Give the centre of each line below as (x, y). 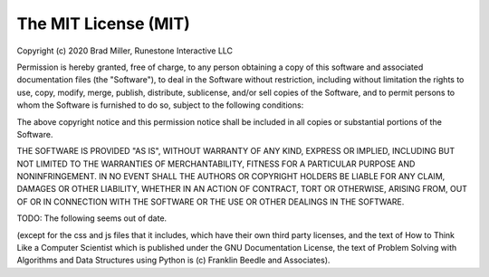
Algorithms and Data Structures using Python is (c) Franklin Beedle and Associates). (173, 260)
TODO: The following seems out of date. (92, 218)
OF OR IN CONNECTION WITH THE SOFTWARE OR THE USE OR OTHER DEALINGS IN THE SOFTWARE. (211, 201)
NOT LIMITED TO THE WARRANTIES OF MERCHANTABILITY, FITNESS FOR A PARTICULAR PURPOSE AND (216, 164)
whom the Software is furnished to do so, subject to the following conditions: (160, 105)
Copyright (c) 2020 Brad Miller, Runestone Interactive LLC (125, 51)
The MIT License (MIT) (103, 24)
